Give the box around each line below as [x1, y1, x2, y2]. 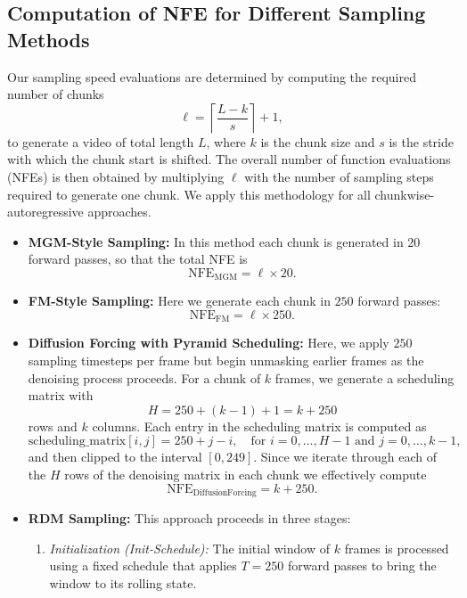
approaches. [87, 202, 152, 221]
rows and [28, 416, 78, 435]
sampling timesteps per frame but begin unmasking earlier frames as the [28, 351, 424, 370]
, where [206, 132, 246, 151]
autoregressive [7, 202, 84, 221]
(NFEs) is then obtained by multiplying [7, 167, 225, 185]
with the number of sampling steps [244, 167, 434, 185]
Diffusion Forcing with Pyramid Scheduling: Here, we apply [28, 333, 389, 352]
